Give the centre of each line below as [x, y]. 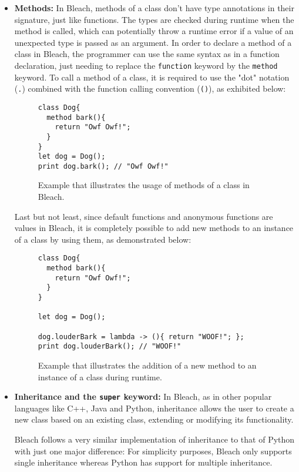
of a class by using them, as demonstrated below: [103, 239]
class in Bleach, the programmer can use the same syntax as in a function [147, 54]
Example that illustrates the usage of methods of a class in [144, 185]
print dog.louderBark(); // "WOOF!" [110, 347]
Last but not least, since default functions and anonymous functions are [144, 216]
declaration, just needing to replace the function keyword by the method [146, 65]
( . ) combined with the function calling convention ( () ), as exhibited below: [150, 88]
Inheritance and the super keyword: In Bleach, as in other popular [143, 396]
